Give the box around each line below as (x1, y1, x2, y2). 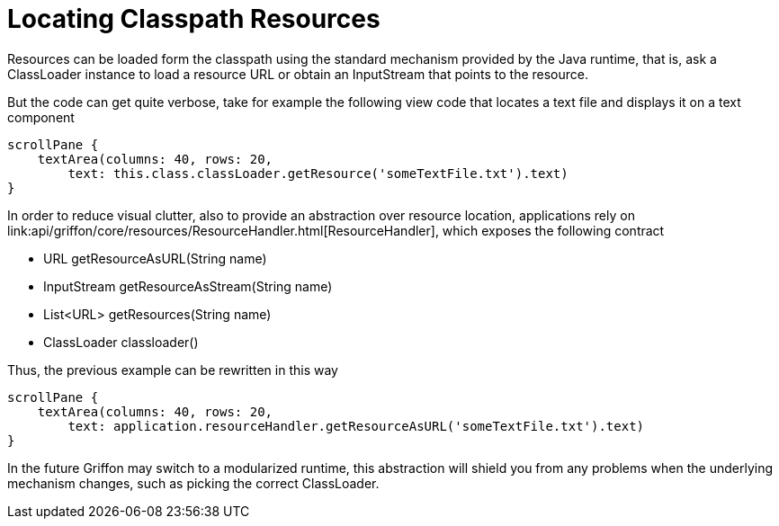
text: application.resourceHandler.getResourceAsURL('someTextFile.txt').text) (67, 418, 645, 433)
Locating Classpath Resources (7, 4, 381, 34)
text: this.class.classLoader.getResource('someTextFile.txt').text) (67, 165, 569, 181)
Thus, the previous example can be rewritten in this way (7, 361, 338, 378)
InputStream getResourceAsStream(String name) (43, 278, 333, 294)
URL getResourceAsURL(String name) (43, 250, 267, 266)
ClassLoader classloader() (43, 334, 199, 350)
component (7, 109, 75, 125)
